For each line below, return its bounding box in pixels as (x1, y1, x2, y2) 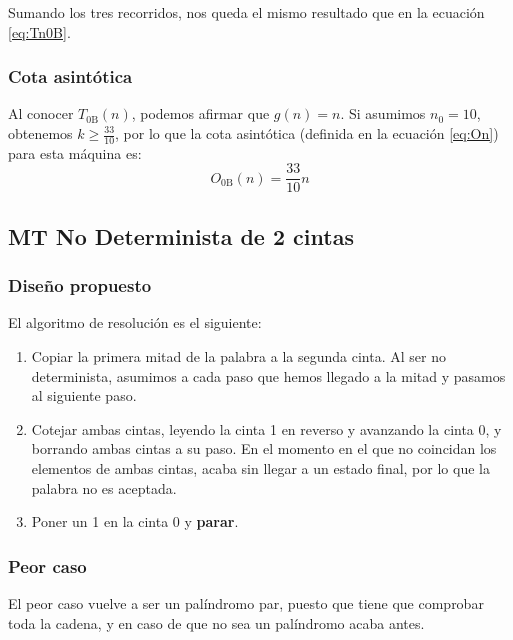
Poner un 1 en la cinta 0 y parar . (31, 511, 239, 532)
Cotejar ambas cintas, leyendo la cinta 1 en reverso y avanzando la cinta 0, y (31, 418, 502, 439)
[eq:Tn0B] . (8, 21, 71, 42)
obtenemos (8, 123, 73, 143)
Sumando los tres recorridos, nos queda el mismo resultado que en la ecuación (8, 2, 485, 22)
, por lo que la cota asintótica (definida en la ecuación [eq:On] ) (115, 123, 499, 143)
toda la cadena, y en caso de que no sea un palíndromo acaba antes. (8, 612, 425, 633)
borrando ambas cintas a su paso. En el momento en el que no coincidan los (31, 438, 497, 459)
